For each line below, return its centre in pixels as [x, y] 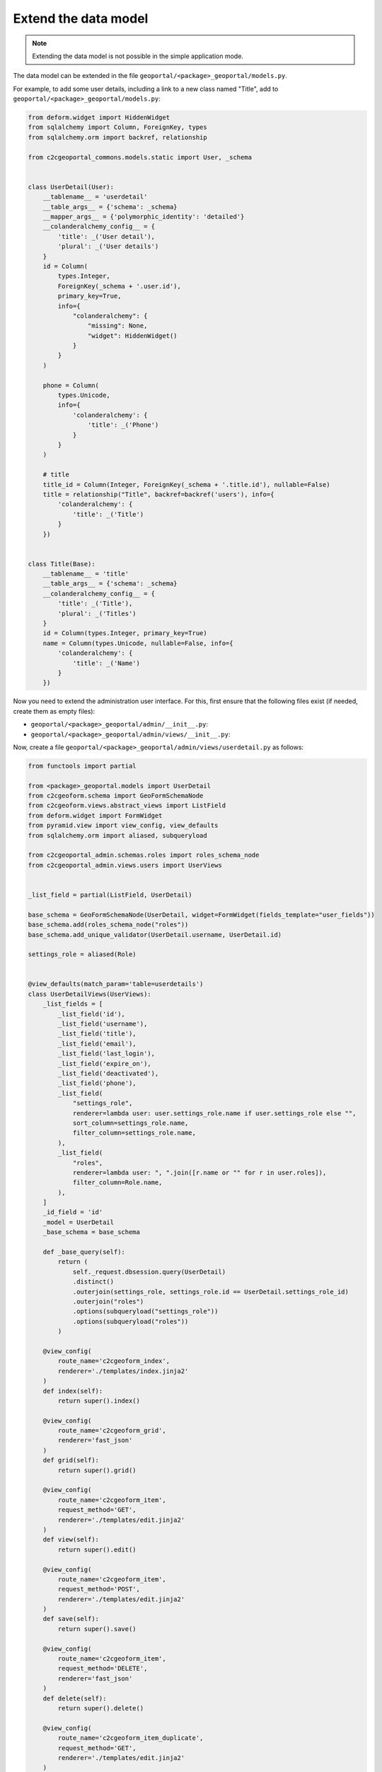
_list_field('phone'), [97, 1083]
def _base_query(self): [84, 1252]
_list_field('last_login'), [106, 1054]
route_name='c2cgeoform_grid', [112, 1431]
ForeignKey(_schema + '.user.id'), [120, 286]
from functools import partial [82, 766]
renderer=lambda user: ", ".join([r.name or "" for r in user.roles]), [199, 1172]
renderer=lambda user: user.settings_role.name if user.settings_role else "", [214, 1113]
